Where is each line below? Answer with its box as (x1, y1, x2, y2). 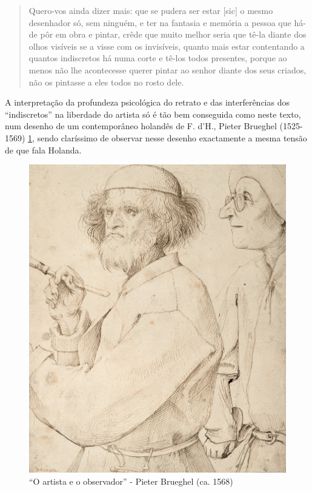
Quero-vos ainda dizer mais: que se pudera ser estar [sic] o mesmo (28, 4, 273, 16)
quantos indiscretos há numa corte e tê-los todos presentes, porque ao (28, 52, 287, 64)
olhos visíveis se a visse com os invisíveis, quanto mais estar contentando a (28, 39, 305, 52)
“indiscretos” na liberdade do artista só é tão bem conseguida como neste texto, (5, 107, 301, 120)
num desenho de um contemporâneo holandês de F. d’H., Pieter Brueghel (5, 120, 277, 132)
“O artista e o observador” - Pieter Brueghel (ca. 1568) (29, 474, 233, 487)
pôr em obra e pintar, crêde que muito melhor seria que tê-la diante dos (40, 28, 307, 41)
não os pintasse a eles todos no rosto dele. (28, 75, 184, 88)
